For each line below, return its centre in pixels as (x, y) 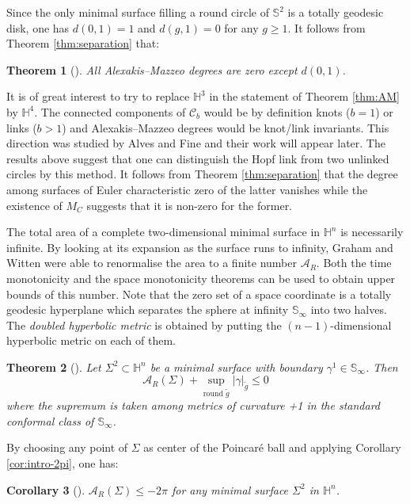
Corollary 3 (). (46, 489)
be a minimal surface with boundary (236, 367)
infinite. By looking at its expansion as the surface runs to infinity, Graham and (200, 247)
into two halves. (349, 309)
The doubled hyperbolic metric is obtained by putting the (144, 325)
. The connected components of (110, 111)
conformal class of (50, 420)
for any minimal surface (230, 489)
